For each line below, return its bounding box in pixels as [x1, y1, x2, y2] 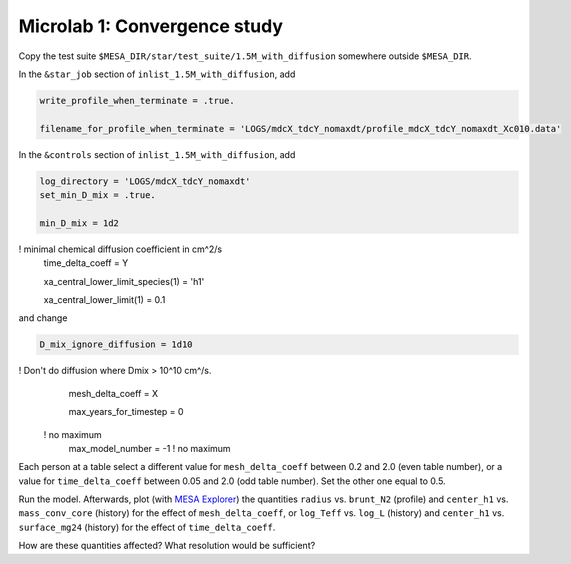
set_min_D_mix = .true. [39, 190, 157, 201]
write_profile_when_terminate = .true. [39, 95, 235, 106]
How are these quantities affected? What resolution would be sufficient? [18, 540, 316, 552]
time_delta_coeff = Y [43, 257, 129, 269]
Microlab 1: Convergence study [18, 15, 284, 37]
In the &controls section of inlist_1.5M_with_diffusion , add [18, 148, 296, 160]
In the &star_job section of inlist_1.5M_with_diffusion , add [18, 68, 296, 80]
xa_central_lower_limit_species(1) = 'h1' [43, 275, 205, 287]
